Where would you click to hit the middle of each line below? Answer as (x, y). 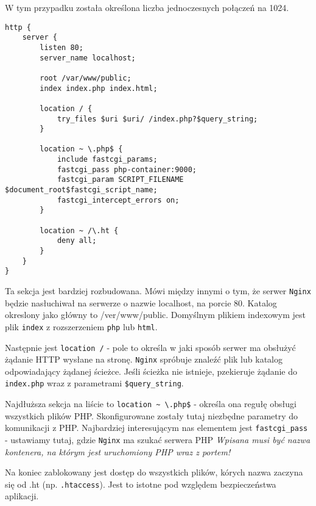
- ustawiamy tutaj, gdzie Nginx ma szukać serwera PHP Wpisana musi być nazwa (158, 439)
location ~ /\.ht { (79, 230)
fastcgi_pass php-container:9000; (127, 169)
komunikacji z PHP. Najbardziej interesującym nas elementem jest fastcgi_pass (156, 428)
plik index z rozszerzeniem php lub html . (81, 326)
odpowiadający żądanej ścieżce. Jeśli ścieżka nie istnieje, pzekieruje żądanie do (151, 371)
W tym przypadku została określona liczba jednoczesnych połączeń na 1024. (147, 7)
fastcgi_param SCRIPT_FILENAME (120, 180)
